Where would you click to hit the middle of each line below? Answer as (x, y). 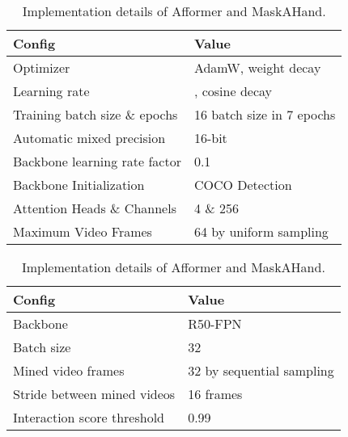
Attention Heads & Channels (95, 208)
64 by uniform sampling (261, 231)
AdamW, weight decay (257, 67)
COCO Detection (243, 185)
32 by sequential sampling (261, 370)
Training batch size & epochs (95, 114)
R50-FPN (215, 324)
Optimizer (42, 67)
